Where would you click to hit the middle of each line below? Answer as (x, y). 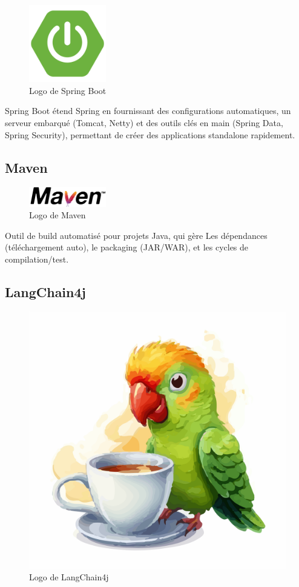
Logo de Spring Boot (68, 90)
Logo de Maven (57, 215)
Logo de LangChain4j (69, 577)
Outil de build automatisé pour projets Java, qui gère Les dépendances (136, 235)
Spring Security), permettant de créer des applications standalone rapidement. (150, 134)
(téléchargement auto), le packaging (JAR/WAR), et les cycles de (127, 247)
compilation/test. (37, 259)
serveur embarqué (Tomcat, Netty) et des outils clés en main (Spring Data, (144, 122)
